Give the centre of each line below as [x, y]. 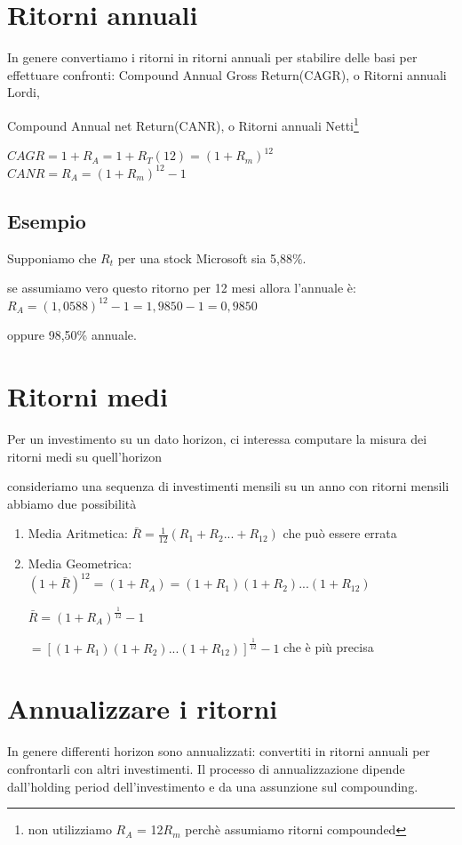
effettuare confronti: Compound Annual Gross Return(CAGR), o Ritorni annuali [227, 74]
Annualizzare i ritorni [143, 708]
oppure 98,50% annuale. [72, 335]
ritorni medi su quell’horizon [85, 456]
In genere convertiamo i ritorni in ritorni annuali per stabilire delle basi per [212, 57]
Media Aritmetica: [78, 533]
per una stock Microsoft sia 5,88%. [212, 258]
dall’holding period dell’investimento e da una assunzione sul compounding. [213, 786]
